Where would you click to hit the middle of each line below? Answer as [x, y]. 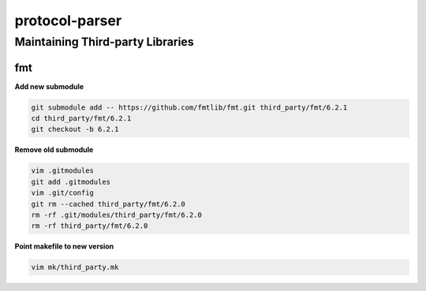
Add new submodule [49, 86]
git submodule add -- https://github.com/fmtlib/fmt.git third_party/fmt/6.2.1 [189, 107]
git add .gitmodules [71, 182]
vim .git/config [63, 193]
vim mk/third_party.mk [75, 267]
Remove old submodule [54, 150]
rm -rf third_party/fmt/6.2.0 [90, 226]
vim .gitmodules [63, 171]
